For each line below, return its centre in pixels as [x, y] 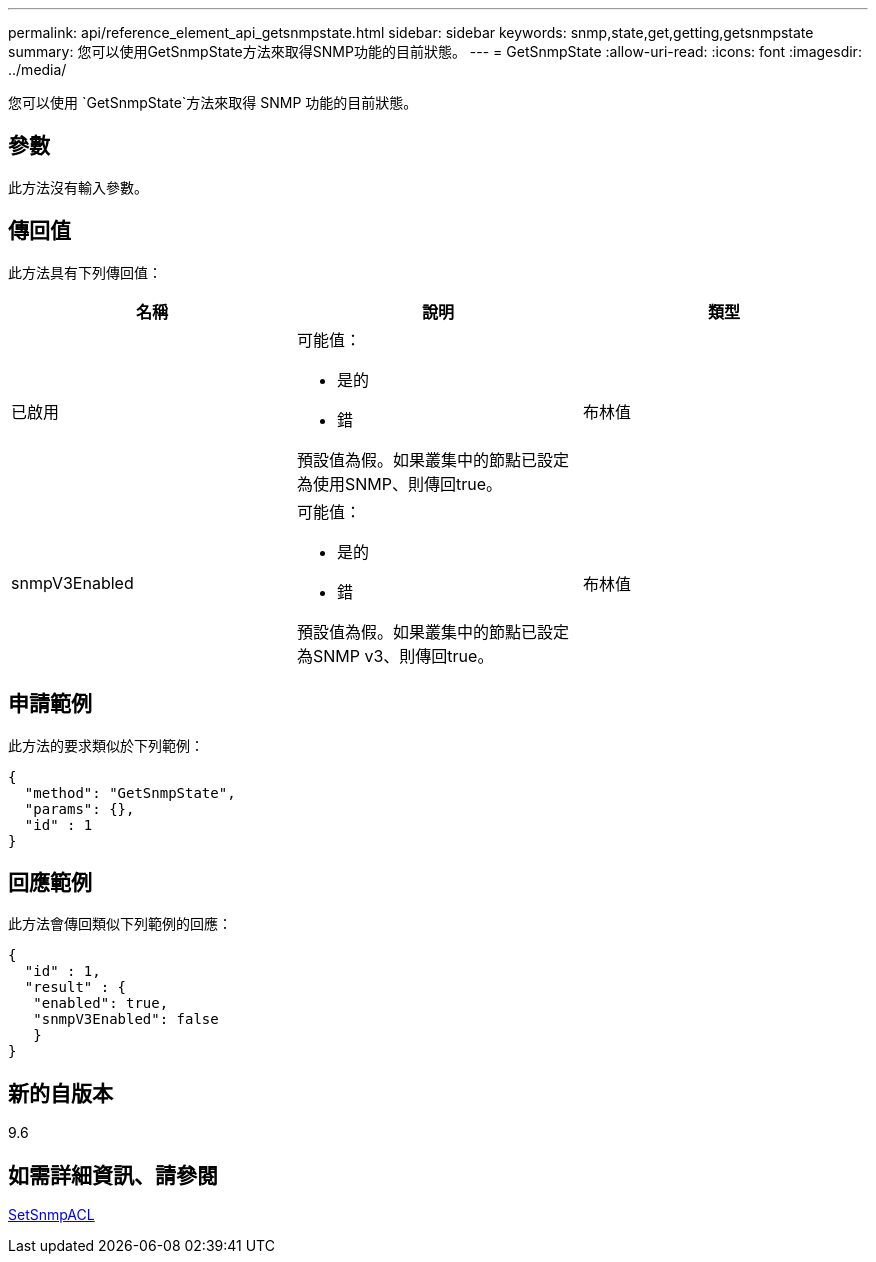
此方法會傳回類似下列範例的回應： [120, 924]
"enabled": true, [101, 1003]
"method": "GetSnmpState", [130, 792]
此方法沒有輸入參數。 [78, 187]
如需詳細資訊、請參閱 [113, 1175]
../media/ [37, 69]
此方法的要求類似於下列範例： [106, 745]
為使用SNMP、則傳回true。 [399, 483]
